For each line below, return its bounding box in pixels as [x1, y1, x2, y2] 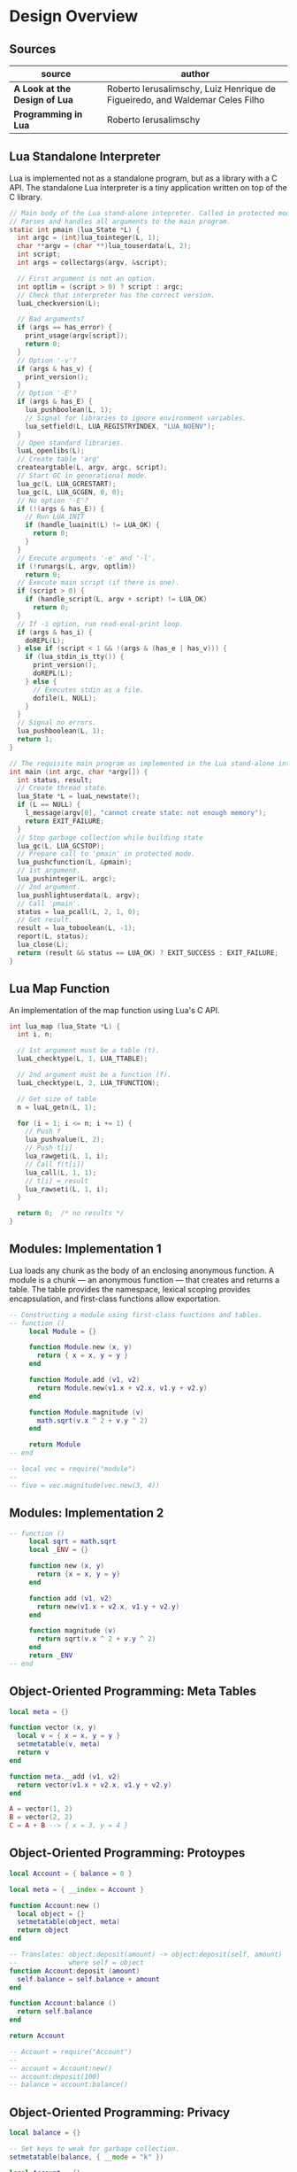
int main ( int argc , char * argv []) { [9, 767, 148, 776]
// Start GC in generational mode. [17, 471, 148, 480]
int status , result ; [17, 775, 93, 785]
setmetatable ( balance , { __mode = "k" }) [9, 2153, 164, 2161]
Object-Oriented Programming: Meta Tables [9, 1684, 256, 1699]
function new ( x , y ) [28, 1562, 104, 1571]
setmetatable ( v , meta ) [17, 1740, 101, 1749]
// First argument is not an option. [17, 274, 156, 283]
